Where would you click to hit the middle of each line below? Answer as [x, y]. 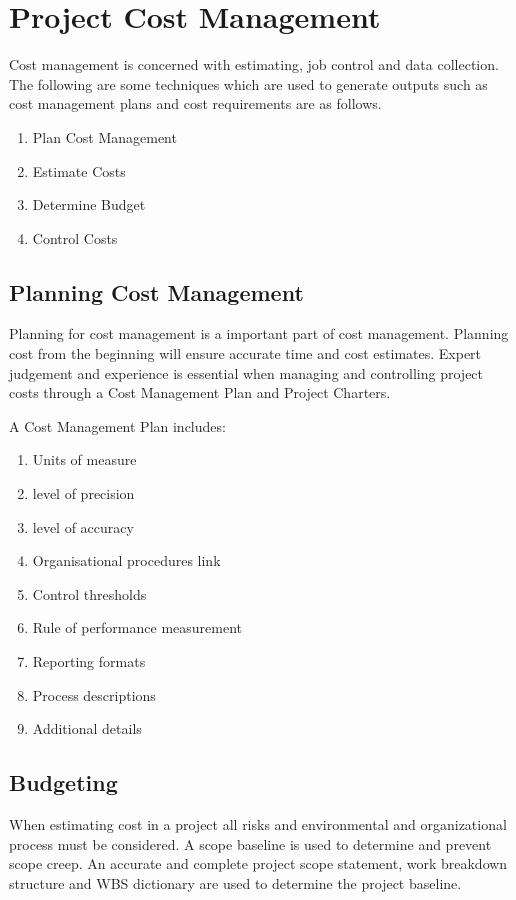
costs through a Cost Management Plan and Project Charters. [200, 392]
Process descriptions [94, 694]
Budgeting [63, 782]
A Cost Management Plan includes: [117, 425]
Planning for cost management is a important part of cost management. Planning [259, 333]
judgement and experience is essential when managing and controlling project [246, 372]
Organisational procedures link [126, 560]
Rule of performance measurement [137, 627]
